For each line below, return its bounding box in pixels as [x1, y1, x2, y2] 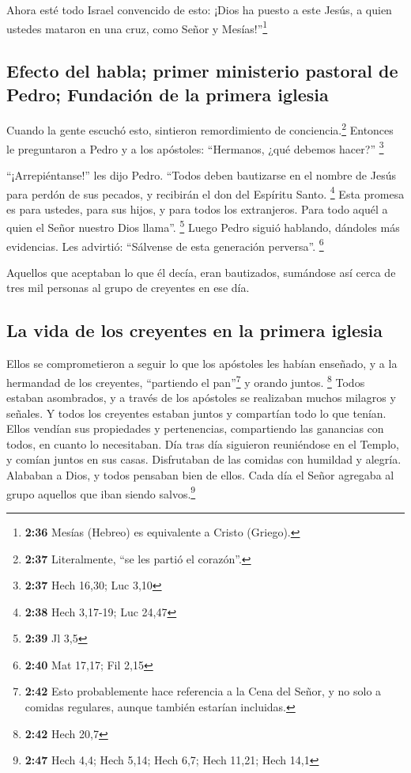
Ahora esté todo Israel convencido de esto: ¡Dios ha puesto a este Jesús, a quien [6, 2, 392, 17]
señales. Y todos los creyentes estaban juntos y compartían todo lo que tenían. [6, 404, 386, 421]
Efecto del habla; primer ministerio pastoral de [6, 59, 398, 83]
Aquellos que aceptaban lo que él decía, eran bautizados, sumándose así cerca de [6, 263, 396, 280]
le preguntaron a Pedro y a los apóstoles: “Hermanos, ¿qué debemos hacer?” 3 [6, 138, 384, 157]
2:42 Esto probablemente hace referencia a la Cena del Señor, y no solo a [25, 683, 382, 699]
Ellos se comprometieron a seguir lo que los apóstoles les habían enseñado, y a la [6, 355, 398, 372]
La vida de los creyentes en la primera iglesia [6, 318, 383, 343]
